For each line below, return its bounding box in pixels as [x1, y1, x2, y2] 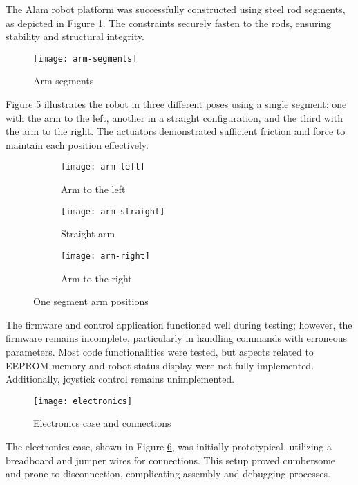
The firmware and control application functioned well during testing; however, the [6, 317, 352, 331]
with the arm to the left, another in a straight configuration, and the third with [6, 110, 343, 125]
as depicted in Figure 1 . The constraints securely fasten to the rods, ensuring [6, 15, 332, 30]
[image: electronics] [33, 396, 133, 406]
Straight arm [61, 226, 115, 241]
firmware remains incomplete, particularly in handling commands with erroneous [6, 331, 348, 345]
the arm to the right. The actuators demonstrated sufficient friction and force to [6, 124, 346, 138]
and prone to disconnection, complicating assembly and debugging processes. [6, 466, 330, 481]
